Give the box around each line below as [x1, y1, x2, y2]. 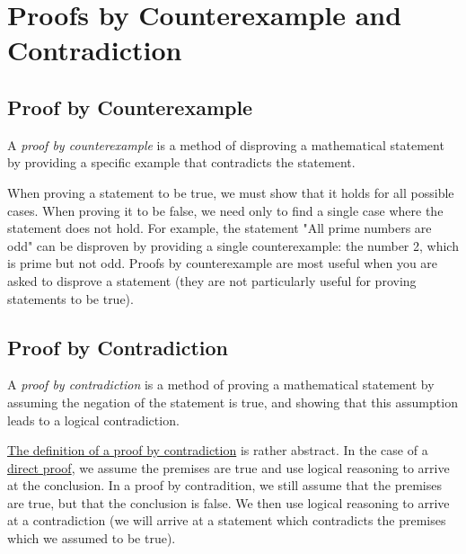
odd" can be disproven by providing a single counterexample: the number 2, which [7, 236, 459, 255]
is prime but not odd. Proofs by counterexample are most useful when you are [7, 254, 438, 273]
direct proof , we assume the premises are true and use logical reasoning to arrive [7, 458, 450, 477]
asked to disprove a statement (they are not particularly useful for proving [7, 271, 417, 290]
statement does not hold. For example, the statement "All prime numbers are [7, 219, 432, 237]
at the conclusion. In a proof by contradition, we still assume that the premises [7, 476, 442, 495]
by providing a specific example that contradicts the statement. [7, 153, 356, 172]
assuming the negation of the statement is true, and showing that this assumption [7, 392, 458, 411]
